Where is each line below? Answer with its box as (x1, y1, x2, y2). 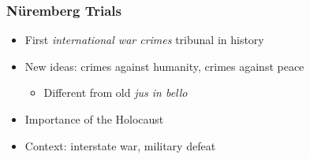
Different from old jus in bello (43, 84, 188, 101)
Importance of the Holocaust (24, 111, 164, 127)
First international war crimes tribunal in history (24, 31, 264, 48)
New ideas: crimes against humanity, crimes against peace (24, 57, 304, 74)
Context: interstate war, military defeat (24, 137, 216, 153)
